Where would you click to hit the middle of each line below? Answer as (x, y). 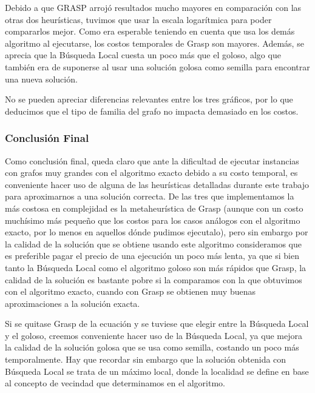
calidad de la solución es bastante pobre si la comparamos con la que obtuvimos (154, 279)
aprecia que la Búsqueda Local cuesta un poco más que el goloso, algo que (143, 55)
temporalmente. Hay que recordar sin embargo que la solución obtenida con (146, 359)
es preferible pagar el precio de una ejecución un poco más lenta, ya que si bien (152, 256)
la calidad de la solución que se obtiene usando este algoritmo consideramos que (153, 244)
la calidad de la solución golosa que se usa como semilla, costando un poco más (152, 347)
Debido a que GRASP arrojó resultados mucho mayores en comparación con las (153, 7)
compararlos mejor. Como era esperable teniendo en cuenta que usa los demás (150, 31)
